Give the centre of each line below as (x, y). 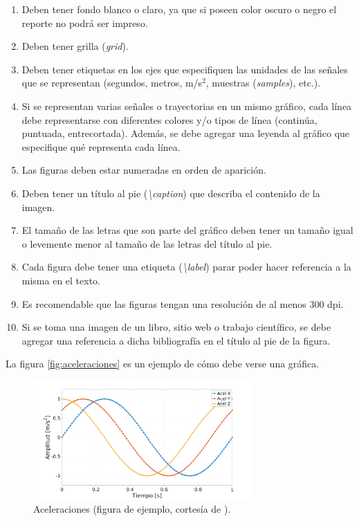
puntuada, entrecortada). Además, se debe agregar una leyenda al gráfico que (186, 133)
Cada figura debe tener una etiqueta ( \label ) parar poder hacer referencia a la (186, 267)
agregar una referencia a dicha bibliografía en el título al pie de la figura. (176, 340)
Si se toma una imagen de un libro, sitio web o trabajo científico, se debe (176, 327)
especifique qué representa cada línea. (101, 146)
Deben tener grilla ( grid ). (75, 46)
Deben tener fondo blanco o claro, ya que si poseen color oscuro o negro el (179, 9)
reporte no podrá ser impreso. (85, 22)
